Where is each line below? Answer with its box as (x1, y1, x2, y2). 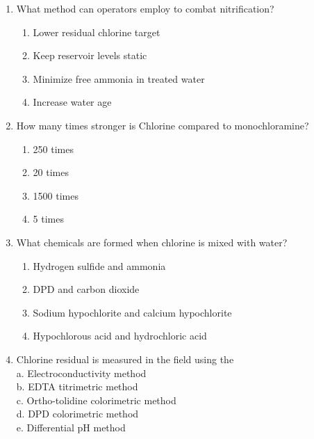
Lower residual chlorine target (33, 24, 160, 39)
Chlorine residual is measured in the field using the (16, 351, 234, 366)
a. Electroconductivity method (16, 365, 147, 380)
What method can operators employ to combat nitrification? (16, 1, 274, 15)
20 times (33, 165, 69, 179)
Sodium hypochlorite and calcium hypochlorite (33, 305, 232, 319)
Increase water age (33, 95, 112, 109)
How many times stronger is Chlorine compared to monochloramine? (16, 118, 309, 132)
